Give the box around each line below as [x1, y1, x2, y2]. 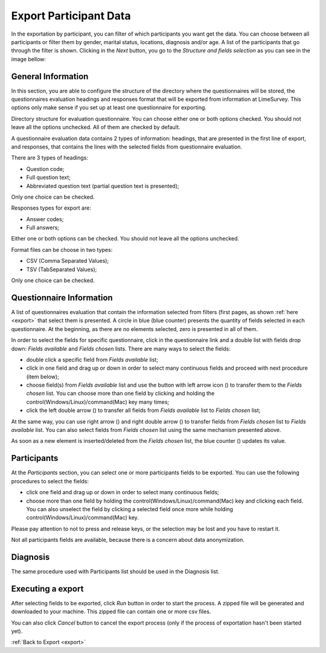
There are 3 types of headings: [11, 154, 89, 161]
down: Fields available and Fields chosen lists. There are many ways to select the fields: [11, 345, 231, 352]
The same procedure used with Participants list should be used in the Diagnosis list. [11, 568, 220, 575]
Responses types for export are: [11, 204, 92, 211]
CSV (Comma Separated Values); [26, 257, 109, 265]
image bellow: [11, 55, 46, 63]
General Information [11, 71, 89, 82]
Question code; [26, 165, 65, 172]
